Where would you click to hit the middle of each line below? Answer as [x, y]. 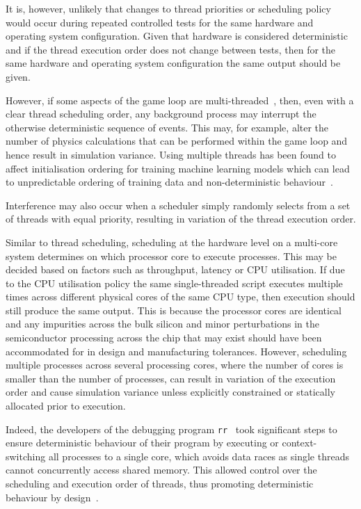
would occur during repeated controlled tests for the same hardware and [160, 22]
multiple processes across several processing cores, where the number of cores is [175, 365]
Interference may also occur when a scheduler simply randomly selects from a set [178, 205]
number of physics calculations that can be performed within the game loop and [177, 141]
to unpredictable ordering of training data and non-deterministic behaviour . [169, 182]
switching [26, 456]
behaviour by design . [52, 497]
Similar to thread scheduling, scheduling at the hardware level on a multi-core [172, 242]
